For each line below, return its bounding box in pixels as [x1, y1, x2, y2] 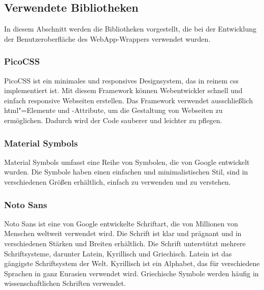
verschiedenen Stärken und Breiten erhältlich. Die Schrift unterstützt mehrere [4, 238, 246, 248]
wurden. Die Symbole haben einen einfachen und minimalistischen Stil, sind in [4, 166, 248, 177]
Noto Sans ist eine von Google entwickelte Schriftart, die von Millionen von [4, 218, 238, 228]
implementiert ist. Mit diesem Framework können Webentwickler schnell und [4, 85, 243, 96]
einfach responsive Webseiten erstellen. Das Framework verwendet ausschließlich [4, 95, 253, 105]
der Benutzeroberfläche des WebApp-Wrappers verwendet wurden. [4, 33, 211, 44]
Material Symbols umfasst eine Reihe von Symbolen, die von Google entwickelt [4, 156, 250, 167]
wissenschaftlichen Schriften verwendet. [4, 278, 126, 288]
